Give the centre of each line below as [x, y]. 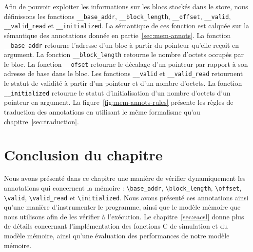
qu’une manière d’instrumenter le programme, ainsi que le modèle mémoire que [122, 207]
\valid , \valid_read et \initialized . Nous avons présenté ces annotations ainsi [126, 197]
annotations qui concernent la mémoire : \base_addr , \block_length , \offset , [123, 187]
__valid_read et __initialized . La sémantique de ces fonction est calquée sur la [127, 26]
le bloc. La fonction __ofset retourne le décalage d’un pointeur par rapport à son [126, 64]
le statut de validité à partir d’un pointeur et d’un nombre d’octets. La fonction [123, 83]
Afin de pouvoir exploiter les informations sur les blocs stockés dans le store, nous [126, 6]
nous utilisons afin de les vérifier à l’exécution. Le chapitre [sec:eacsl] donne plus [124, 216]
